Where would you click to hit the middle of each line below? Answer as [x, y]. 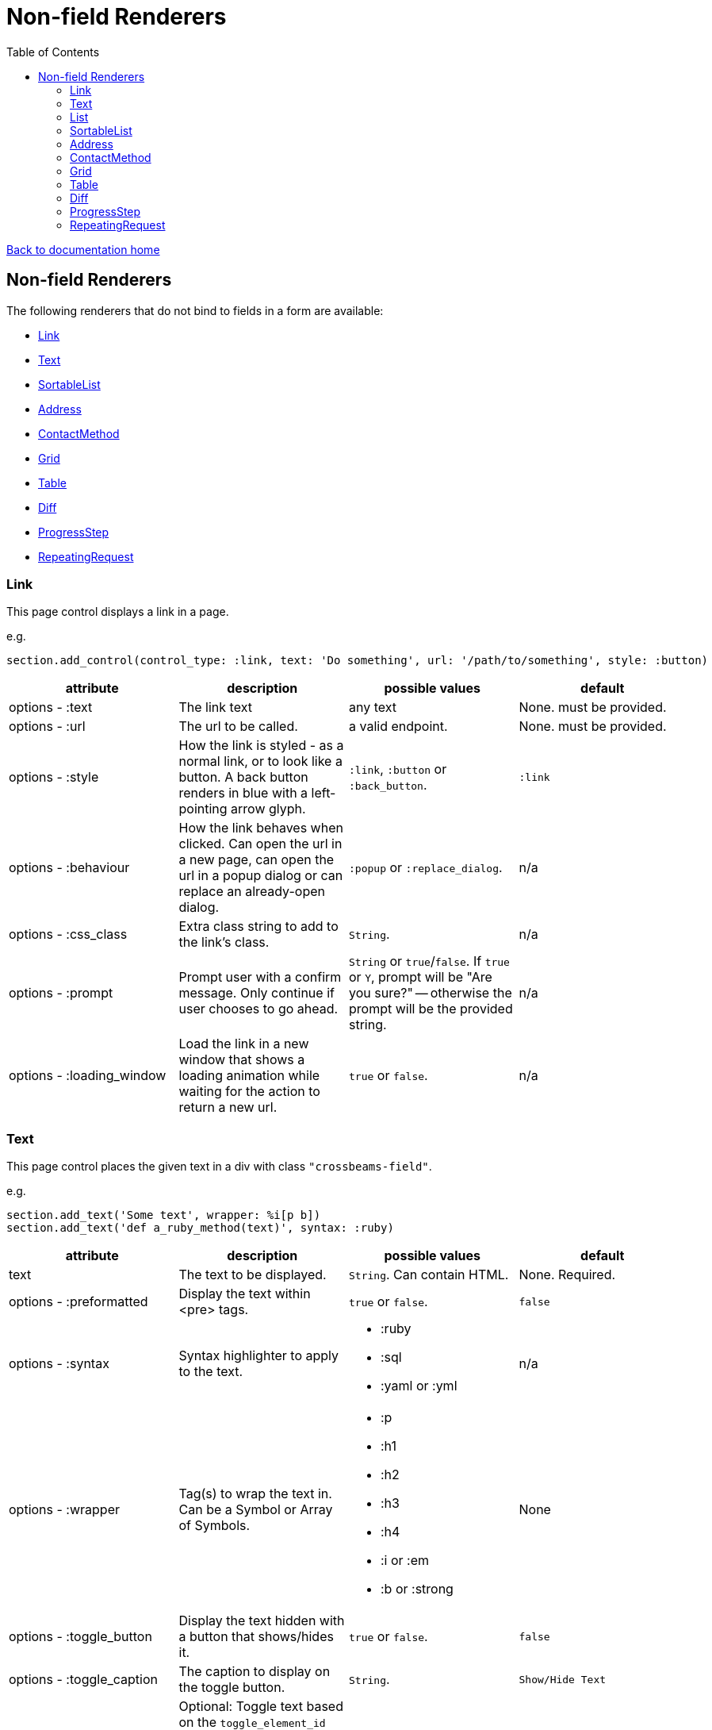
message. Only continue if [256, 993]
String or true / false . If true [429, 961]
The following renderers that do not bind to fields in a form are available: [195, 310]
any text [373, 707]
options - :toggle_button [80, 1637]
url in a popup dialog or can [261, 876]
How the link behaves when [261, 828]
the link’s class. [224, 942]
